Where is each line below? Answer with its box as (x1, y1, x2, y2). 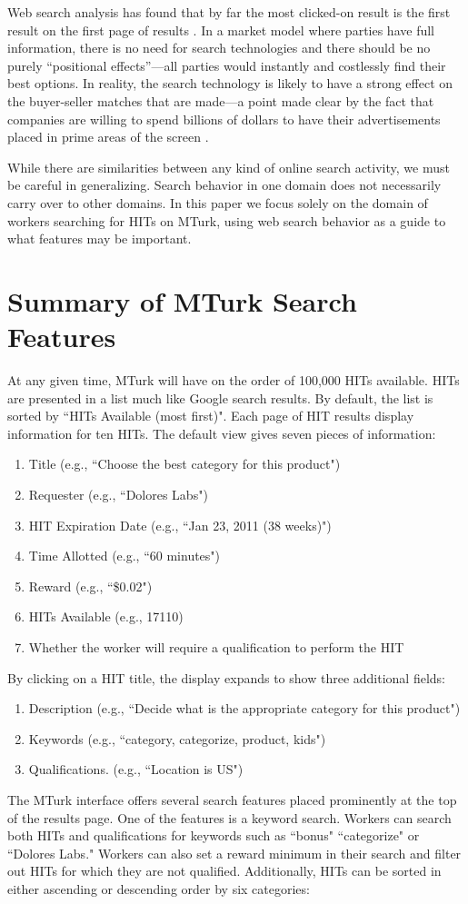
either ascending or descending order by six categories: (7, 879, 310, 898)
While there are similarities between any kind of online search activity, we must (7, 157, 450, 176)
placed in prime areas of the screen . (7, 127, 209, 146)
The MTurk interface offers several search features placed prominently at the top (7, 790, 457, 809)
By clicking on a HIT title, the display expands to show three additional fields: (7, 668, 445, 687)
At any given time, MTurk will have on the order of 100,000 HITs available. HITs (7, 371, 460, 390)
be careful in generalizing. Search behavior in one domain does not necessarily (7, 175, 442, 194)
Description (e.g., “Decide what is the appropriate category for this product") (28, 699, 461, 718)
